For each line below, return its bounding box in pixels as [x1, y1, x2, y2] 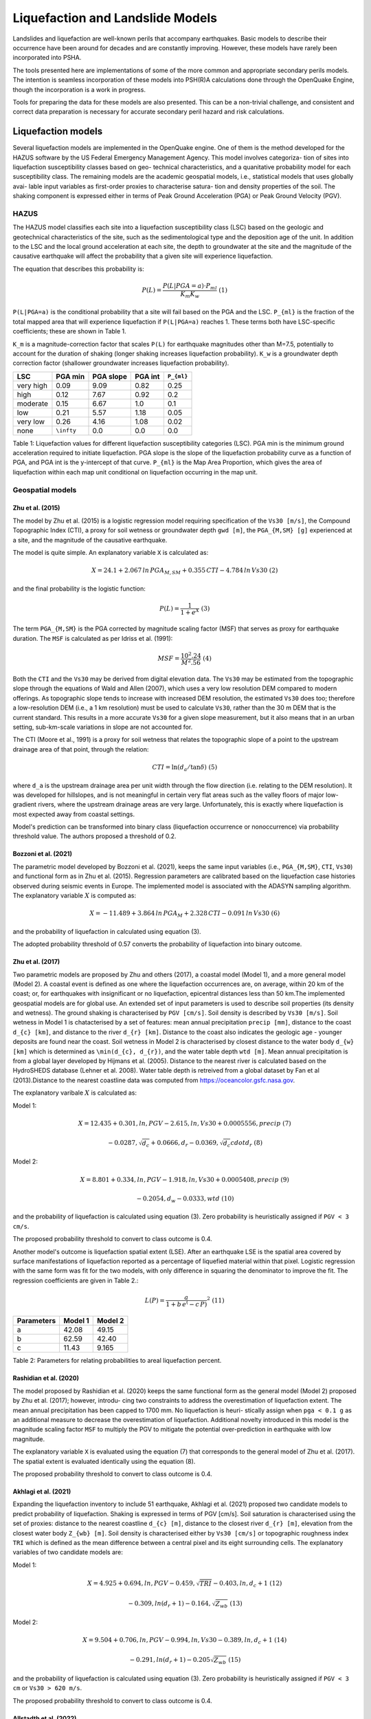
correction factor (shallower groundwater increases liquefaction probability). [12, 359, 229, 367]
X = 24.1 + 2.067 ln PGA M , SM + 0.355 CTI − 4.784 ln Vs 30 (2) [91, 567, 278, 576]
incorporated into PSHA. [12, 54, 82, 62]
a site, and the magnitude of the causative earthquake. [12, 536, 168, 544]
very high [16, 380, 48, 390]
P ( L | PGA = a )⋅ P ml [162, 282, 218, 292]
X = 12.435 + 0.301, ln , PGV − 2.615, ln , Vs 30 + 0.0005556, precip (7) [78, 1119, 291, 1127]
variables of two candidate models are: [12, 1548, 124, 1557]
